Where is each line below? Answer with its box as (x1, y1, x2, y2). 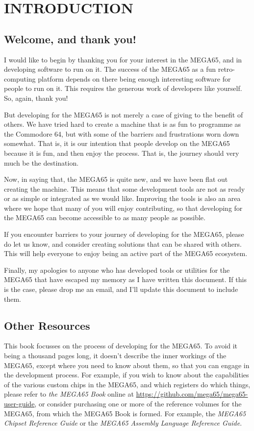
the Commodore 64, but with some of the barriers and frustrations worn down (4, 128, 239, 139)
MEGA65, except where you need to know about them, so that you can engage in (4, 360, 250, 370)
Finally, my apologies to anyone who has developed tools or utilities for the (4, 264, 230, 275)
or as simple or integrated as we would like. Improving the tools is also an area (4, 193, 241, 203)
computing (4, 73, 36, 84)
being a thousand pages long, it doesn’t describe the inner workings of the (4, 350, 227, 361)
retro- (218, 64, 235, 74)
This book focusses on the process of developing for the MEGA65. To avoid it (4, 341, 238, 351)
